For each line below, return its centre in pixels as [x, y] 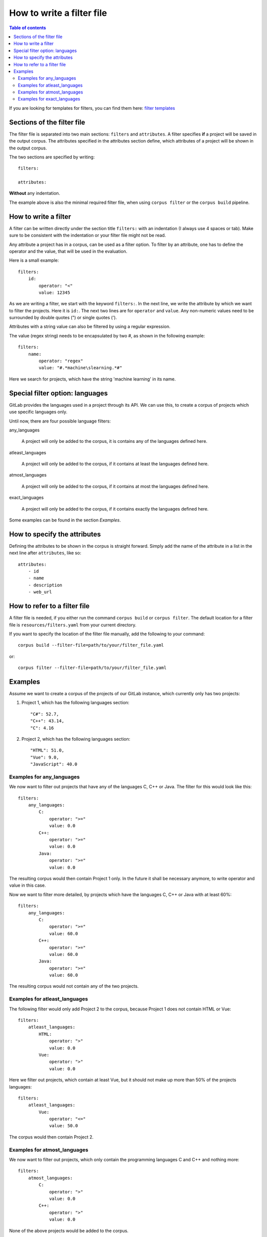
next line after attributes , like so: [45, 553]
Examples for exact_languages [49, 99]
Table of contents [28, 28]
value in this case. [28, 885]
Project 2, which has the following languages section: [76, 739]
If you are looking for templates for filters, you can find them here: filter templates [92, 108]
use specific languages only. [38, 412]
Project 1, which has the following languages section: [75, 703]
